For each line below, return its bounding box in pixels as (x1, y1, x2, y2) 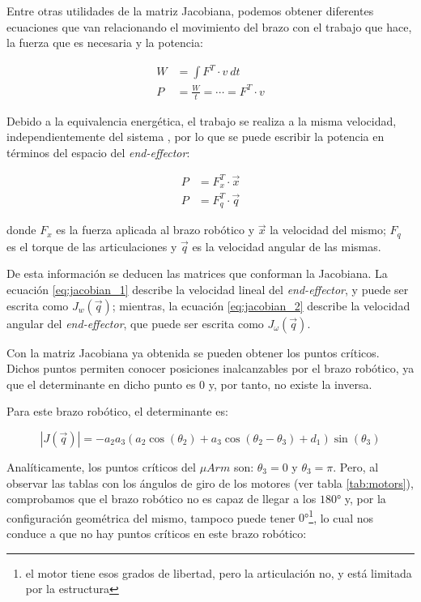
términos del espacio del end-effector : (6, 143, 190, 160)
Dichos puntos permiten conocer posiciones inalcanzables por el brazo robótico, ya (6, 360, 415, 377)
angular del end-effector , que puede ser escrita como (6, 314, 264, 331)
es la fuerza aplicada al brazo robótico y (56, 221, 255, 238)
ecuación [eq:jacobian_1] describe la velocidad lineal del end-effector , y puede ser (6, 281, 409, 298)
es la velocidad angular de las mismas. (192, 237, 381, 254)
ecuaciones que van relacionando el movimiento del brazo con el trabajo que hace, (6, 18, 412, 35)
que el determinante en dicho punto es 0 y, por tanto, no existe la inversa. (6, 375, 372, 392)
